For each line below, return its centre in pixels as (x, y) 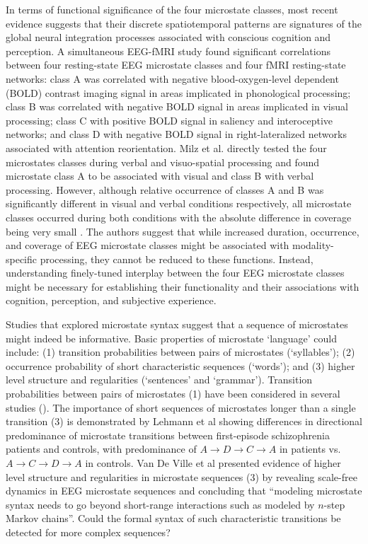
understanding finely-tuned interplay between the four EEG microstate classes (175, 273)
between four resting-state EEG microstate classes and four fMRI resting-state (176, 65)
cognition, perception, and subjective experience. (111, 300)
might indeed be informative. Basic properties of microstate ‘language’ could (172, 338)
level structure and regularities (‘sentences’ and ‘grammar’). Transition (159, 380)
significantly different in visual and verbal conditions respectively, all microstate (179, 203)
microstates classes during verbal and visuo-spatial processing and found (163, 162)
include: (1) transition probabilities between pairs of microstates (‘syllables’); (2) (180, 352)
